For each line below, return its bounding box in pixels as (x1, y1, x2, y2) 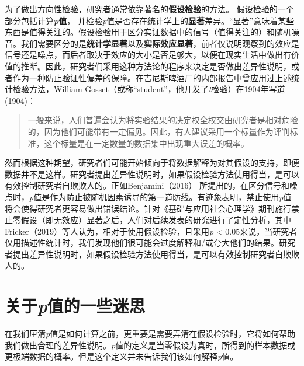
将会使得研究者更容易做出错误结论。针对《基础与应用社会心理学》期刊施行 (5, 202, 291, 214)
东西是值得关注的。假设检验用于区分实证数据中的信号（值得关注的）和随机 (5, 26, 291, 38)
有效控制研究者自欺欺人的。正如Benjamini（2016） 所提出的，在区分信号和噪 (5, 179, 298, 191)
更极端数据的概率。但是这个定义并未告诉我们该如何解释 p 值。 (5, 350, 239, 362)
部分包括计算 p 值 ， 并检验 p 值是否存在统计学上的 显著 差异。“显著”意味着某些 (5, 14, 295, 26)
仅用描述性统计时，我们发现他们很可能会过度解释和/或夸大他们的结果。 (5, 236, 279, 249)
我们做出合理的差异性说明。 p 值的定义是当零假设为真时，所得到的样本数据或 (5, 339, 296, 351)
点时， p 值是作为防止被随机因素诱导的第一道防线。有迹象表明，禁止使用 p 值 (5, 190, 292, 203)
